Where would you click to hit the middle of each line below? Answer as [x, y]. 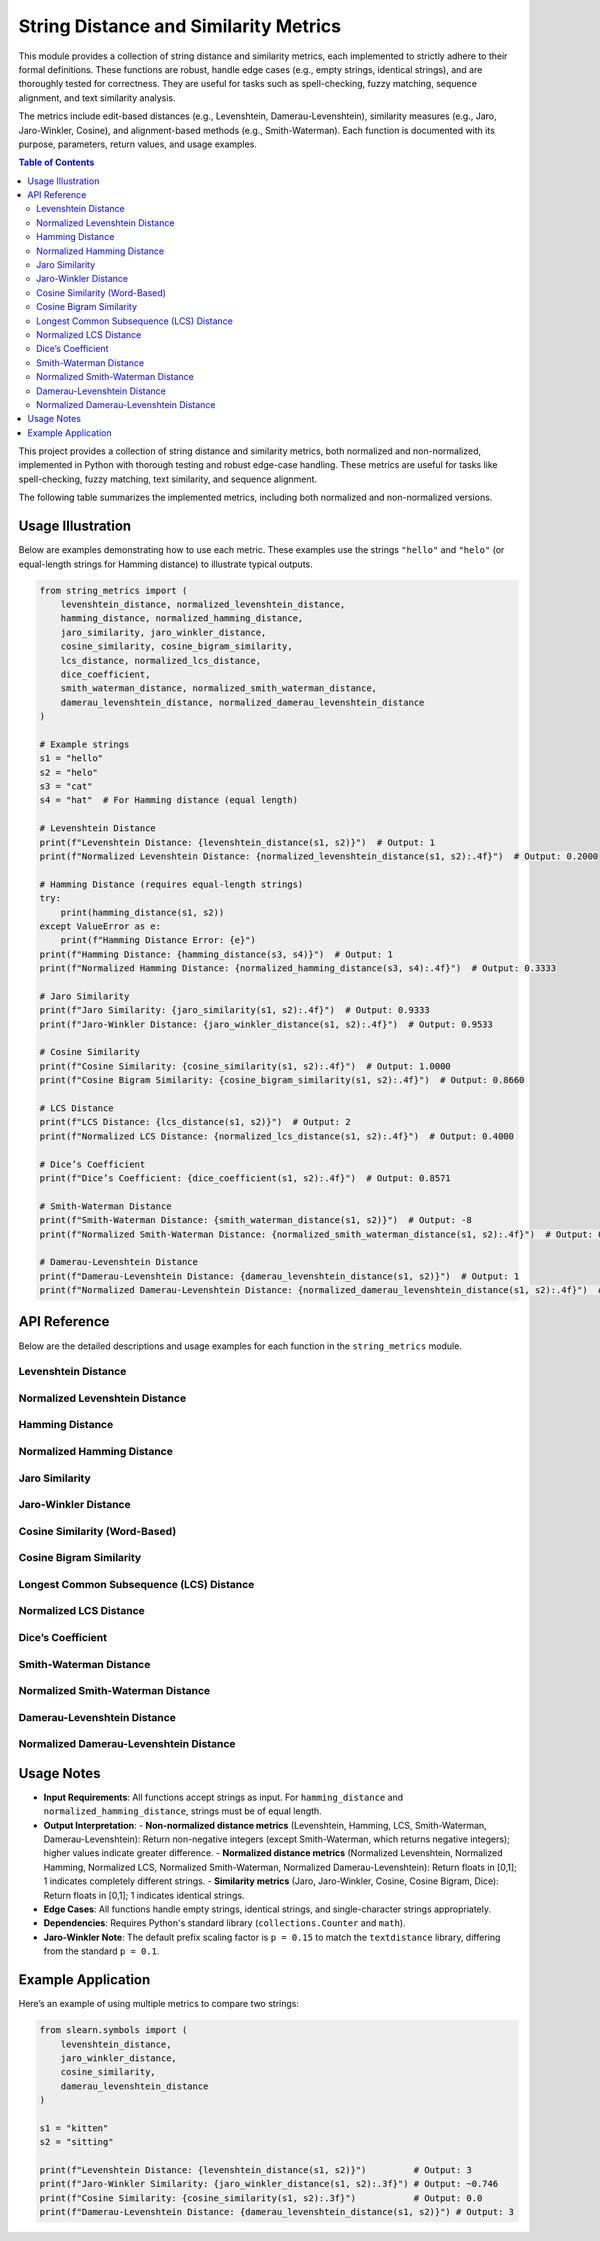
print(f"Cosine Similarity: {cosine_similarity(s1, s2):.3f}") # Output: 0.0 [261, 2198]
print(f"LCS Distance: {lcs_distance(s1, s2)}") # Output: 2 [195, 1122]
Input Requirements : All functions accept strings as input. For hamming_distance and [223, 1797]
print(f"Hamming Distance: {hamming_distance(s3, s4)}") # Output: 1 [216, 954]
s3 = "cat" [66, 786]
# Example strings [84, 744]
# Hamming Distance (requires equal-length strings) [171, 884]
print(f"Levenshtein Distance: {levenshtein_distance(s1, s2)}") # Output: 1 [237, 842]
